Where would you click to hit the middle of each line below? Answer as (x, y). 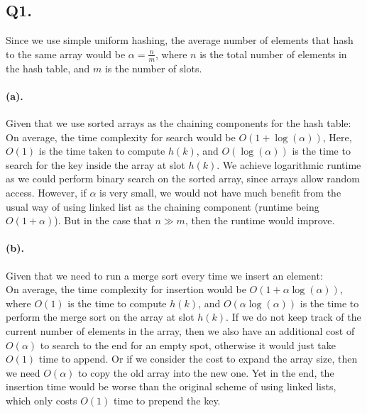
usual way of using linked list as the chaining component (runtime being (163, 206)
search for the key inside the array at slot (95, 164)
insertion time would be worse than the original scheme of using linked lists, (171, 386)
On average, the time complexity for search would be (121, 137)
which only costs (42, 400)
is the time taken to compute (102, 151)
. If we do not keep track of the (294, 317)
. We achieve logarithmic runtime (289, 164)
